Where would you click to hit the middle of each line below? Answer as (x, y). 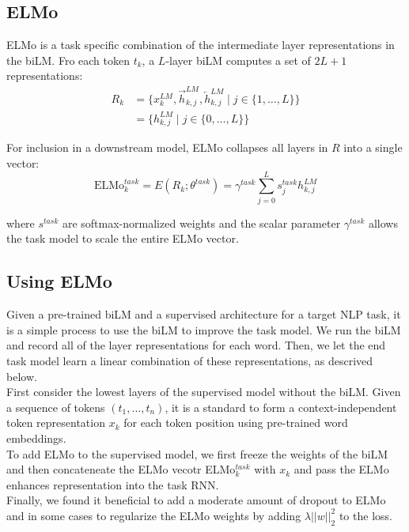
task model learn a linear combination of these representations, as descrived (190, 360)
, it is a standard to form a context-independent (281, 407)
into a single (373, 147)
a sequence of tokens (56, 407)
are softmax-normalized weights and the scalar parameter (201, 223)
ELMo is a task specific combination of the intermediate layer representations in (201, 45)
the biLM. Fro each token (68, 60)
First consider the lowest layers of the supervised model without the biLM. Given (204, 392)
